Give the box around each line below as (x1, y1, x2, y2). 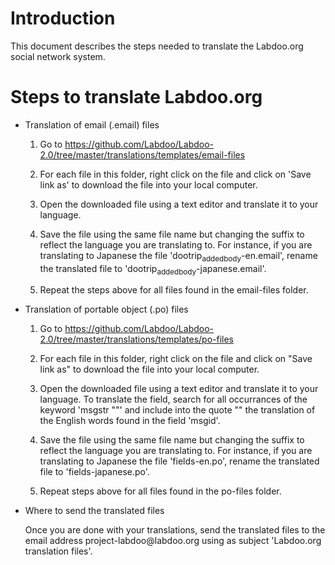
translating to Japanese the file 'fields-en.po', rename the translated (39, 455, 320, 467)
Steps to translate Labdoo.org (10, 86, 263, 109)
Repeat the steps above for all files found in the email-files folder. (39, 284, 309, 296)
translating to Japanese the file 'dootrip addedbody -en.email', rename (39, 249, 318, 264)
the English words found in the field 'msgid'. (39, 415, 221, 427)
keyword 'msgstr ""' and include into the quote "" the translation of (39, 404, 316, 416)
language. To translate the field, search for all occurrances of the (39, 393, 308, 406)
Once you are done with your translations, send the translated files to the (24, 524, 326, 536)
